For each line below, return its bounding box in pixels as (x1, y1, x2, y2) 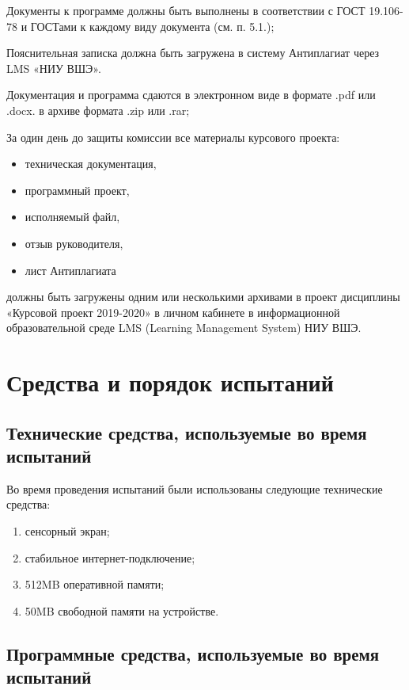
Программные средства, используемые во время (6, 641, 380, 665)
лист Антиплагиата (25, 261, 116, 278)
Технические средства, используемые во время (6, 420, 367, 444)
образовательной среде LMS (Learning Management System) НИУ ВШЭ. (6, 319, 362, 336)
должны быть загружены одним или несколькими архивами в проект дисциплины (6, 288, 400, 305)
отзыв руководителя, (25, 234, 123, 251)
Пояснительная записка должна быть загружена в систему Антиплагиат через (6, 44, 380, 61)
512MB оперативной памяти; (25, 576, 165, 593)
